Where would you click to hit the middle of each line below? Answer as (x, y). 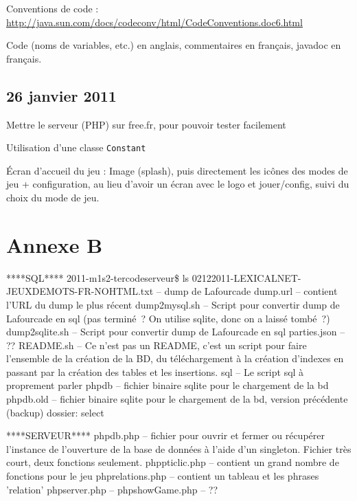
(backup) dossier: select (55, 412)
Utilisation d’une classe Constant (76, 147)
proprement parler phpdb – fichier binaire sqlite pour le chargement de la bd (168, 385)
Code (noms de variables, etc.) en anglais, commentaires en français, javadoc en (174, 45)
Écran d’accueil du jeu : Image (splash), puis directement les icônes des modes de (177, 170)
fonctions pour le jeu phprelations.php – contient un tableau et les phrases (163, 476)
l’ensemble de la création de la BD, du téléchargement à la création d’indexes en (175, 358)
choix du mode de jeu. (53, 198)
